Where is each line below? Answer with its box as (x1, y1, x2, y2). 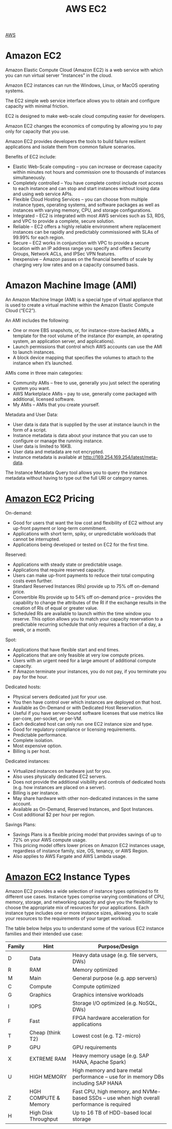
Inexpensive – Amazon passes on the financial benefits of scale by (12, 256, 154, 262)
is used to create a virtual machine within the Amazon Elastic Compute (5, 302, 154, 308)
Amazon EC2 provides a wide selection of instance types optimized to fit (5, 888, 159, 894)
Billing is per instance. (12, 790, 60, 796)
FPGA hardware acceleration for (72, 1014, 150, 1021)
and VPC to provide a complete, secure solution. (12, 218, 115, 224)
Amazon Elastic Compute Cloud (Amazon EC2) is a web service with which (5, 67, 164, 73)
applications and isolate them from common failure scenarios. (5, 144, 136, 150)
